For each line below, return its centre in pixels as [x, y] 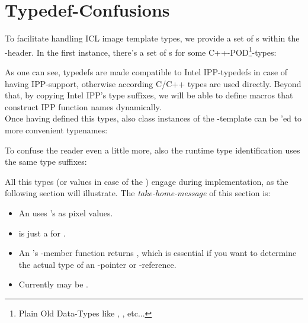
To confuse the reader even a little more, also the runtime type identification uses [153, 150]
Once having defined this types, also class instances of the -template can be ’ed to [153, 118]
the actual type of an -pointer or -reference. [97, 264]
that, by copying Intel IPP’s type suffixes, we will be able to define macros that [149, 95]
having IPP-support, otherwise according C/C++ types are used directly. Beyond [153, 83]
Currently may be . [53, 284]
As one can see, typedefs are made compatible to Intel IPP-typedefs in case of [146, 71]
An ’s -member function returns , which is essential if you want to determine [158, 253]
